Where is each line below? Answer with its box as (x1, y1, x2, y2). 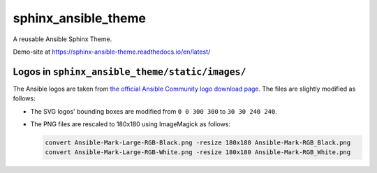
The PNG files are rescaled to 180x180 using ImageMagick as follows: (30, 120, 230, 128)
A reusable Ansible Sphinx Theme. (13, 35, 112, 43)
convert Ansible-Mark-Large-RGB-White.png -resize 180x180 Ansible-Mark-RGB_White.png (45, 149, 351, 156)
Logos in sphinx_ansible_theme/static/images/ (13, 66, 246, 77)
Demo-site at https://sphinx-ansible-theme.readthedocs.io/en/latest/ (13, 47, 211, 56)
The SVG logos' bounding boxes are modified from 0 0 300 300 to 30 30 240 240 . (30, 107, 277, 115)
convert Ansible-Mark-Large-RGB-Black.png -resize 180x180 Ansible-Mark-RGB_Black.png (45, 139, 351, 146)
